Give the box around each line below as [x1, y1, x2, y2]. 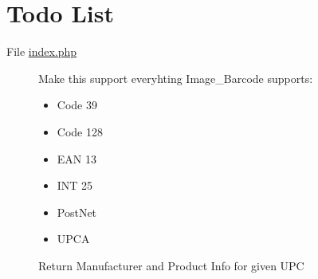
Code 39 [57, 96, 97, 113]
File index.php [6, 43, 77, 60]
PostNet [57, 203, 97, 220]
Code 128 [57, 123, 103, 139]
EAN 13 [57, 150, 96, 167]
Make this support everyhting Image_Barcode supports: [38, 69, 313, 86]
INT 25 [57, 177, 93, 194]
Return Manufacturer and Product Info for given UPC [38, 257, 304, 273]
